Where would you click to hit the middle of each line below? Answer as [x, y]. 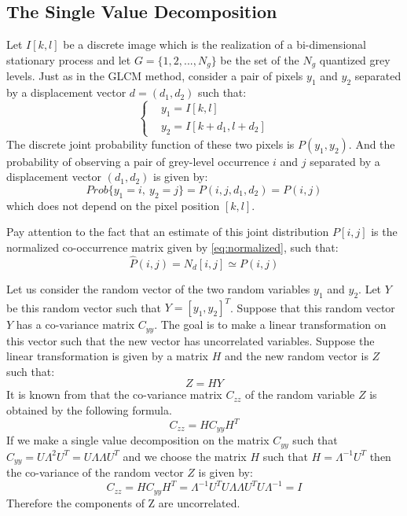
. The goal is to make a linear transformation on [270, 324]
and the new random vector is [296, 356]
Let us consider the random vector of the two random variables [158, 288]
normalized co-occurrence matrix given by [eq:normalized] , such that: [172, 247]
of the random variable [300, 394]
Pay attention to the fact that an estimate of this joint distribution [168, 232]
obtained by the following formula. [89, 409]
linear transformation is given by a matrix [107, 356]
